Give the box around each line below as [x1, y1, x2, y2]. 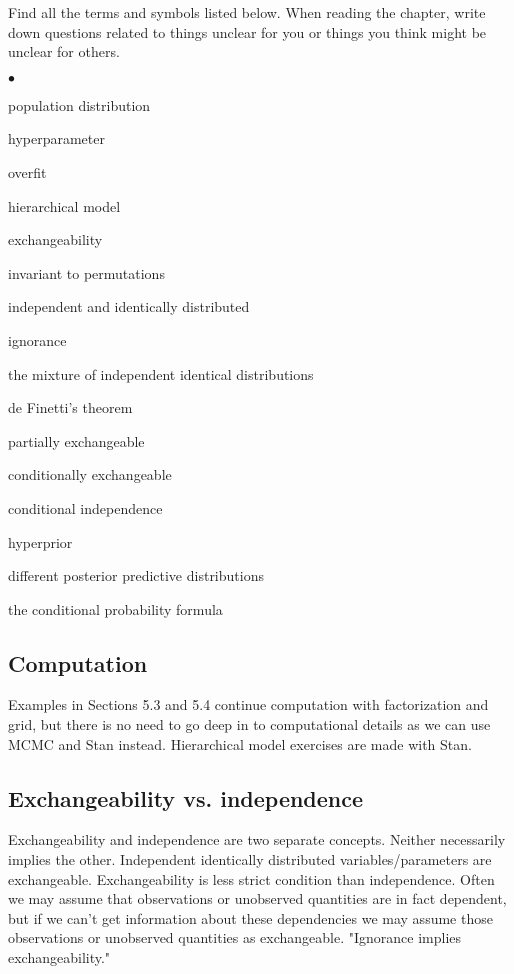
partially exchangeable [8, 430, 145, 451]
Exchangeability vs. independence [8, 782, 364, 813]
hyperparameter [8, 128, 105, 149]
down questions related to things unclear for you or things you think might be [8, 21, 487, 42]
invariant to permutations [8, 262, 165, 283]
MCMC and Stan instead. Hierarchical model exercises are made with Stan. [8, 733, 472, 754]
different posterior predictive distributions [8, 565, 264, 586]
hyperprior [8, 531, 73, 552]
